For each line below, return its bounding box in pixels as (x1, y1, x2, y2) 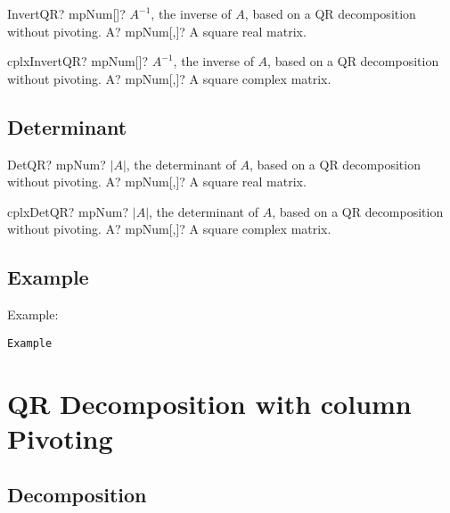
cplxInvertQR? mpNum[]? (7, 52, 149, 70)
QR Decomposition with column (7, 385, 412, 421)
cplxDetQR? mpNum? (7, 202, 129, 220)
